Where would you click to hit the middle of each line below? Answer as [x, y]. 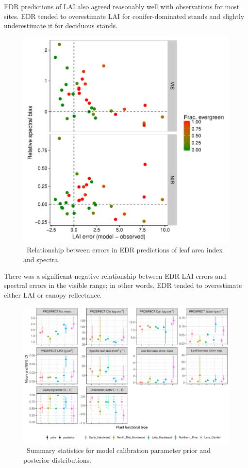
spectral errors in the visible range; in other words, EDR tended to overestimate [123, 285]
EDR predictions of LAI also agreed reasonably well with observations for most [122, 6]
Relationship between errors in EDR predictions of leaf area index [124, 250]
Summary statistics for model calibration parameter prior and [118, 450]
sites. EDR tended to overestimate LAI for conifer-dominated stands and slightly [124, 16]
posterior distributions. [57, 460]
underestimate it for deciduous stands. [61, 25]
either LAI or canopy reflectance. [53, 294]
